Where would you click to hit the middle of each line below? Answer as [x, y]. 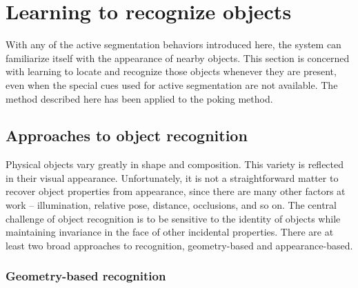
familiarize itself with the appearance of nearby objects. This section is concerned [178, 58]
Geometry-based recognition [86, 276]
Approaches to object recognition [127, 135]
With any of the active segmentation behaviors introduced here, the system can [173, 44]
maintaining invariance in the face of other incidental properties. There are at [170, 232]
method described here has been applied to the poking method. [139, 98]
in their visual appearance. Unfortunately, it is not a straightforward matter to [172, 177]
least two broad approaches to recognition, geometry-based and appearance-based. [179, 245]
